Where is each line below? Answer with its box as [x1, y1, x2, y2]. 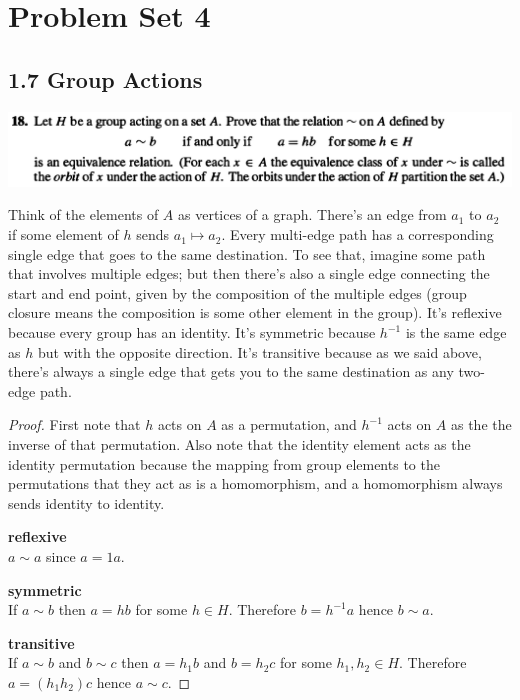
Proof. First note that [8, 414, 141, 435]
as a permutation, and [221, 414, 357, 435]
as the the [450, 414, 512, 435]
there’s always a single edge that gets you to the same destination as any [8, 361, 454, 382]
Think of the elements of [8, 204, 159, 225]
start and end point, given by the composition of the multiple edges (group [8, 282, 467, 303]
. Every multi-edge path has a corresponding [221, 224, 494, 245]
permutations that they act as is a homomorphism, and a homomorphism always [8, 473, 503, 494]
